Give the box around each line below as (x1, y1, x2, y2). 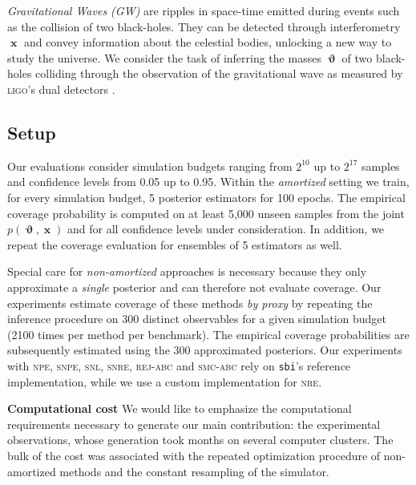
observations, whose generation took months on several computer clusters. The (7, 431, 394, 448)
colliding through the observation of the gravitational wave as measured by (35, 65, 403, 82)
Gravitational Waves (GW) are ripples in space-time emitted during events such (7, 2, 400, 18)
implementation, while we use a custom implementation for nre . (7, 373, 322, 390)
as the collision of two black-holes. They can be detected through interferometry (7, 18, 401, 34)
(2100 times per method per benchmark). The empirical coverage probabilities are (7, 325, 410, 342)
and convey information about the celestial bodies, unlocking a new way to (23, 34, 392, 51)
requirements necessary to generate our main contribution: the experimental (7, 415, 381, 432)
